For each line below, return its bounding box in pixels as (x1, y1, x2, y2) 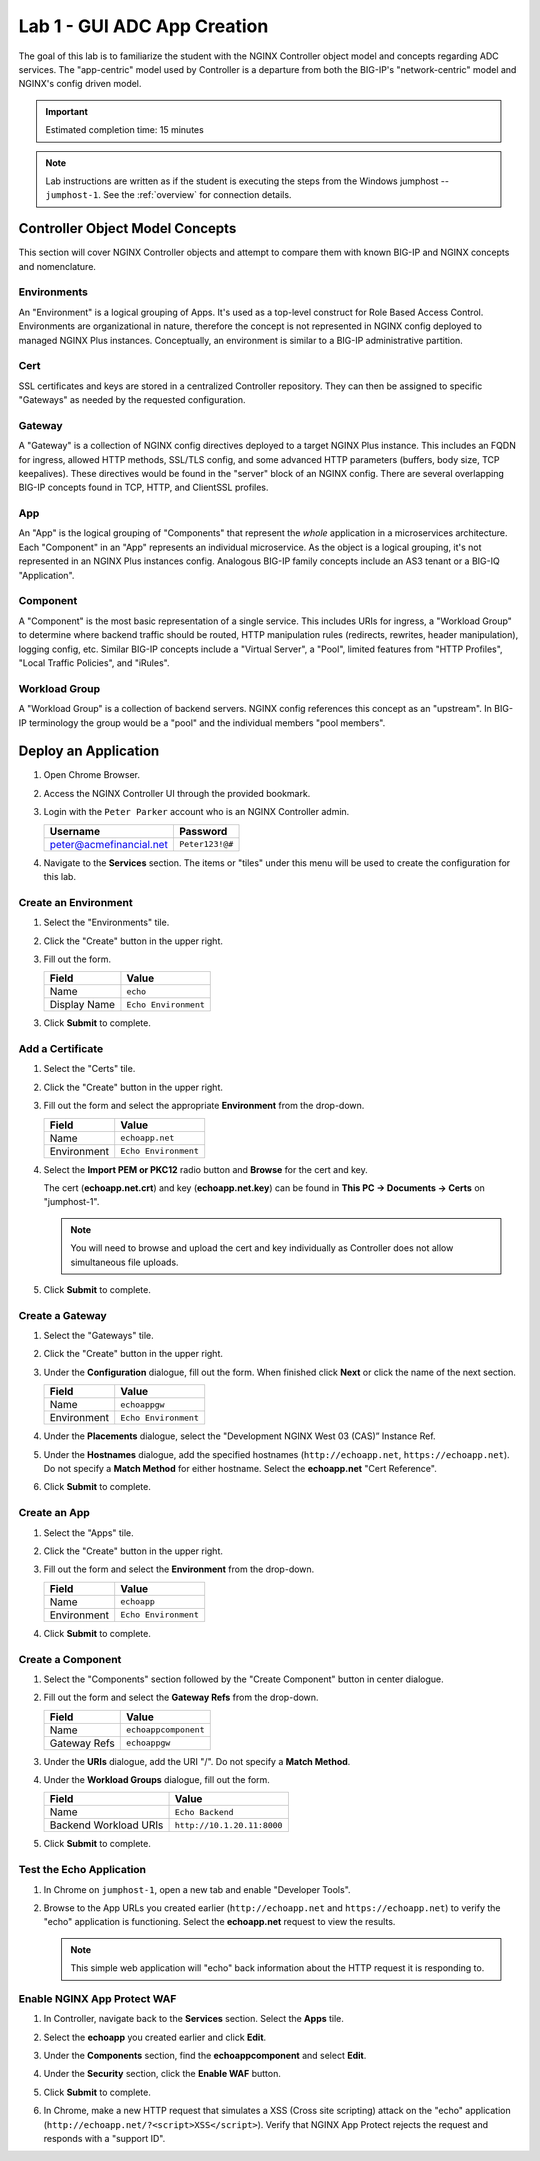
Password (178, 824, 228, 838)
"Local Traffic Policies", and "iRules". (18, 656, 170, 669)
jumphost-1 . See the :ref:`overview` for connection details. (45, 189, 292, 201)
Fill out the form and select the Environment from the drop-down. (43, 1563, 315, 1575)
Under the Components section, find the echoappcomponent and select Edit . (43, 2050, 367, 2062)
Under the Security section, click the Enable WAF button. (43, 2068, 282, 2080)
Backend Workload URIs (49, 1818, 164, 1832)
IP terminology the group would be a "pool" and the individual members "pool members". (18, 716, 386, 729)
